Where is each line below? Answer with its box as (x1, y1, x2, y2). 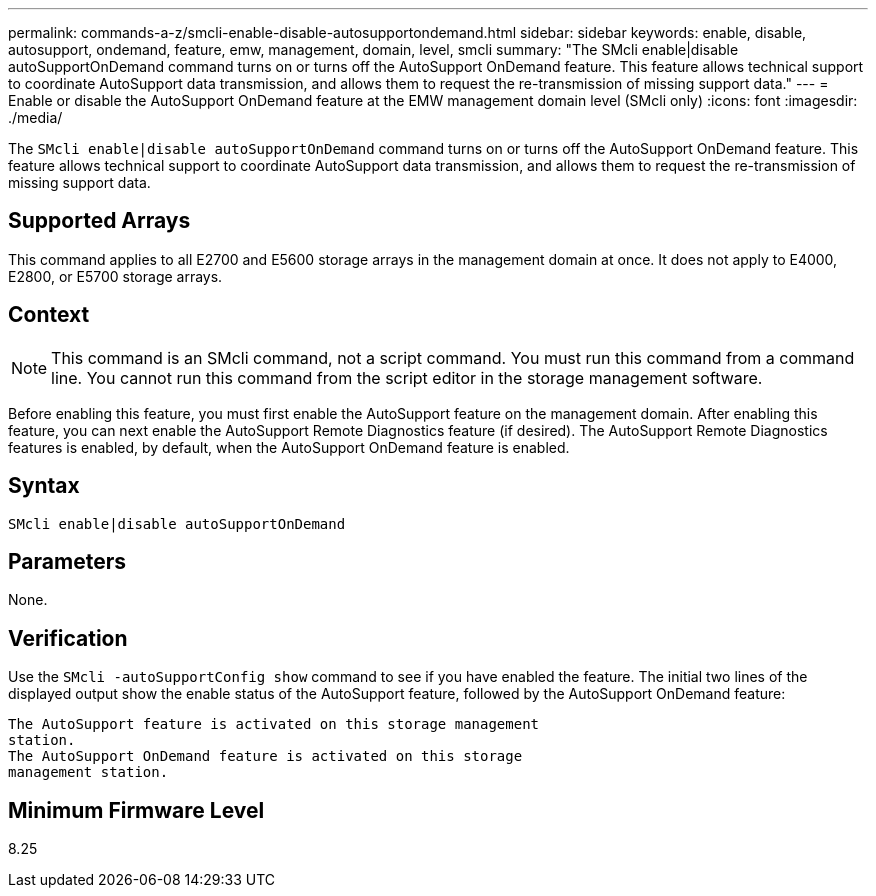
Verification (8, 625, 128, 651)
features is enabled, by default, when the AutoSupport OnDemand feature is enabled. (8, 438, 570, 456)
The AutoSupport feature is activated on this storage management (8, 716, 540, 733)
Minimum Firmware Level (8, 797, 265, 823)
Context (8, 302, 90, 328)
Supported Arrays (8, 208, 191, 234)
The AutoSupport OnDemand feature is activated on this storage (8, 748, 523, 765)
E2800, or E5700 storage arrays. (8, 267, 223, 285)
